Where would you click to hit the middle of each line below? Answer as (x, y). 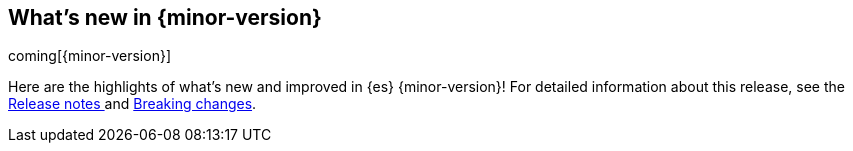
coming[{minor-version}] (90, 56)
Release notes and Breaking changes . (132, 104)
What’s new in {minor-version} (165, 17)
